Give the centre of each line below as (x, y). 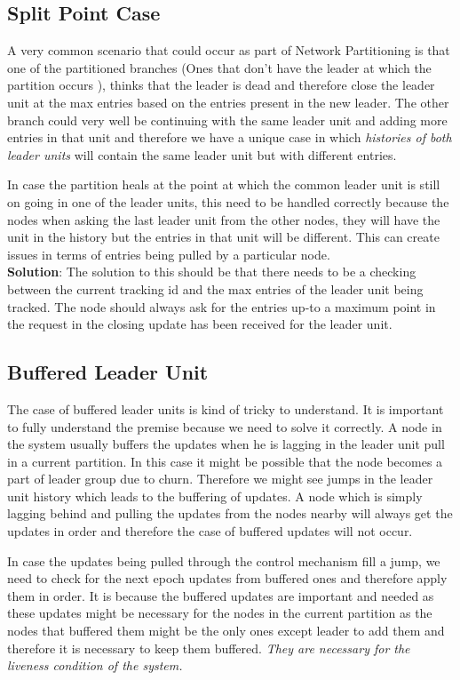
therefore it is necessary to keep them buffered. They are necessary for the (209, 648)
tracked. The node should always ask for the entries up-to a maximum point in (222, 306)
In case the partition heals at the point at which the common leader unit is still (224, 184)
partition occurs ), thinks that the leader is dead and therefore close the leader (221, 85)
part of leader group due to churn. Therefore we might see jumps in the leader (220, 479)
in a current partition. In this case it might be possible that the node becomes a (225, 461)
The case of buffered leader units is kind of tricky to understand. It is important (226, 408)
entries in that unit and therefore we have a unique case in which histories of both (230, 137)
